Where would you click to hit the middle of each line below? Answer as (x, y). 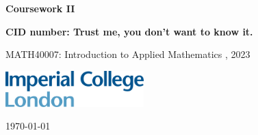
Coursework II (40, 8)
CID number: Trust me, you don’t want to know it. (129, 31)
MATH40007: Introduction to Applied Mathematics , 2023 (128, 54)
